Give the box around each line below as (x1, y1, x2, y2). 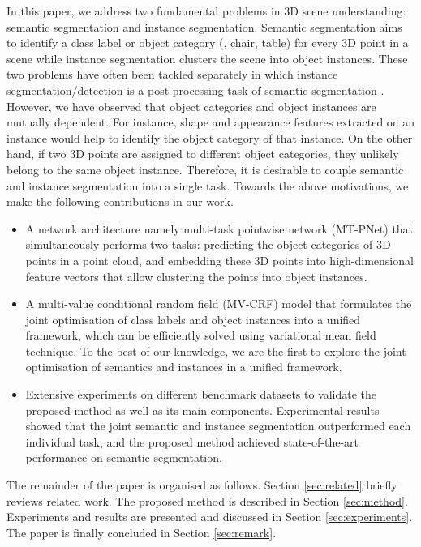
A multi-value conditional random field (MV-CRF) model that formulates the (25, 295, 412, 312)
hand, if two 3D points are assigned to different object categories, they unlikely (6, 145, 399, 162)
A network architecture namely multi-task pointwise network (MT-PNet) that (25, 220, 414, 237)
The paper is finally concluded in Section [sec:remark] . (6, 523, 277, 541)
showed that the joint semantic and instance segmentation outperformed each (25, 417, 411, 434)
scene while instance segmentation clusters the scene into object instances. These (6, 49, 408, 66)
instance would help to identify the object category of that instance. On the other (6, 129, 413, 146)
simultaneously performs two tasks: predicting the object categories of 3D (25, 236, 391, 253)
